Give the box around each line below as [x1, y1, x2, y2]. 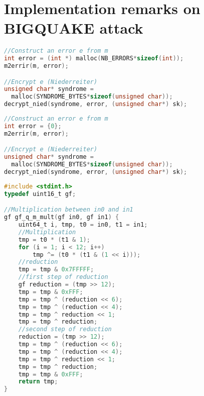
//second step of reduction [18, 326, 112, 333]
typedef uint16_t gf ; [4, 190, 76, 197]
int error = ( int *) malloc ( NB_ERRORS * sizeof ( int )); [4, 55, 184, 62]
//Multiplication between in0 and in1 [4, 206, 133, 214]
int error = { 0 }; [4, 122, 62, 130]
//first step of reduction [18, 273, 108, 281]
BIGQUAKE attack [4, 18, 143, 38]
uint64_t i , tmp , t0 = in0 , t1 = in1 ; [18, 221, 148, 229]
